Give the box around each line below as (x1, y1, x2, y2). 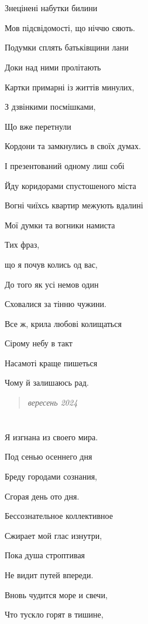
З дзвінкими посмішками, (5, 100, 96, 113)
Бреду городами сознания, (5, 470, 97, 483)
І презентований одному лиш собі (5, 159, 125, 171)
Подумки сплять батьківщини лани (5, 41, 129, 53)
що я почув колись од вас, (5, 258, 98, 270)
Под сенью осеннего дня (5, 450, 92, 463)
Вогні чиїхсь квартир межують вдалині (5, 199, 143, 211)
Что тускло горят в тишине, (5, 608, 104, 620)
